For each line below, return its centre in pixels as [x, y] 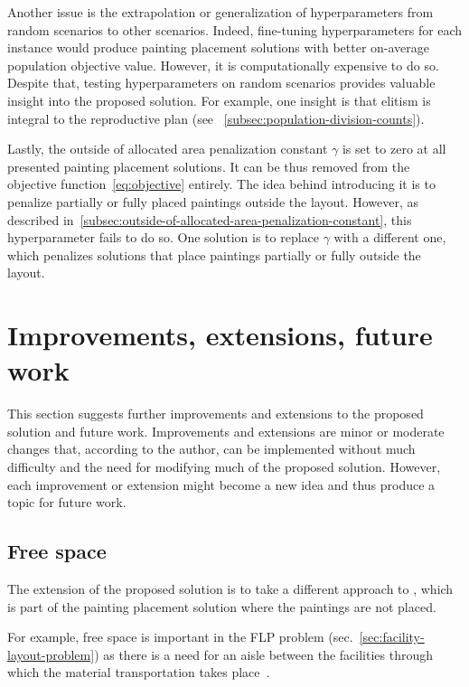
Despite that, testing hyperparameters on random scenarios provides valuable [221, 83]
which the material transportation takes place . [139, 672]
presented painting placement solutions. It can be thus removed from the [209, 166]
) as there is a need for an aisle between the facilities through [264, 654]
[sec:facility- [392, 637]
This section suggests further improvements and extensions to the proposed [216, 414]
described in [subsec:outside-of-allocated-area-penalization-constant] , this [210, 219]
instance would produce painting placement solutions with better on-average [219, 47]
